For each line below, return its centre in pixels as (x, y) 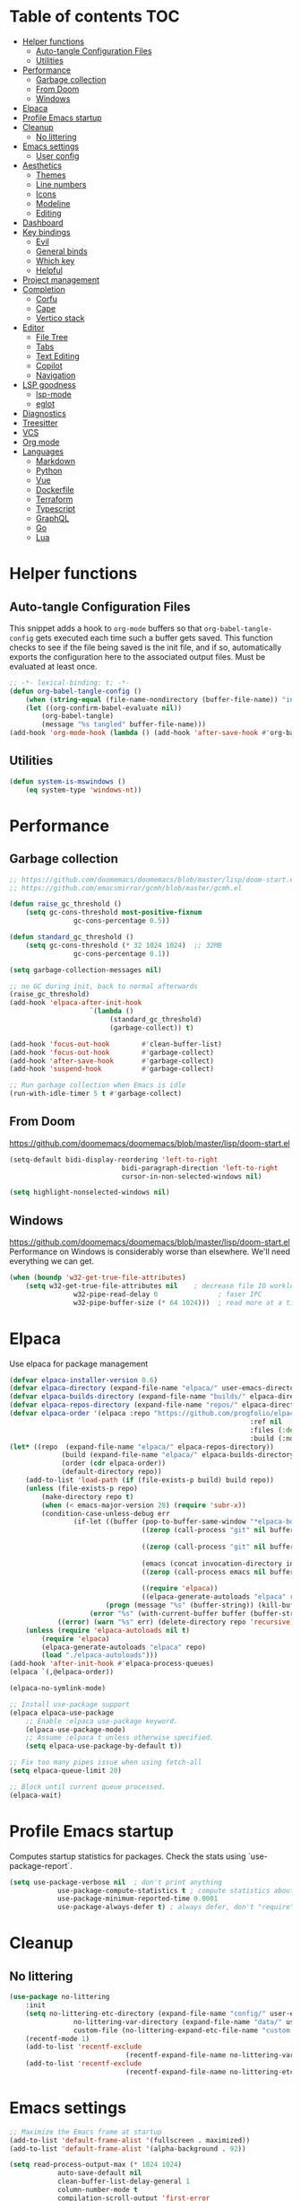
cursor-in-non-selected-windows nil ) (192, 1176)
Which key (55, 260)
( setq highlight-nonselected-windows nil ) (90, 1193)
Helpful (49, 270)
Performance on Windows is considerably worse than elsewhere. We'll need (150, 1252)
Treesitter (40, 423)
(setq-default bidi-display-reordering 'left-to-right (114, 1160)
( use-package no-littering (60, 1997)
